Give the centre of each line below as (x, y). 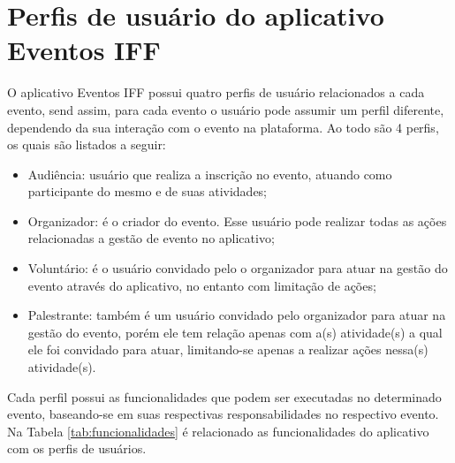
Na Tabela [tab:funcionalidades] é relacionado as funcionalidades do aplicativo (218, 431)
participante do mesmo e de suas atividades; (148, 191)
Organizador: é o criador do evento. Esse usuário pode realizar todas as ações (237, 220)
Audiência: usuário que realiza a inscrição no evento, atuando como (210, 174)
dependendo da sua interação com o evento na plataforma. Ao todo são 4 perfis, (223, 127)
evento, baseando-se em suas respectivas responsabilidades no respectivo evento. (223, 414)
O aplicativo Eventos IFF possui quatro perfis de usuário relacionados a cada (216, 92)
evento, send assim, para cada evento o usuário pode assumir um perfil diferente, (226, 109)
